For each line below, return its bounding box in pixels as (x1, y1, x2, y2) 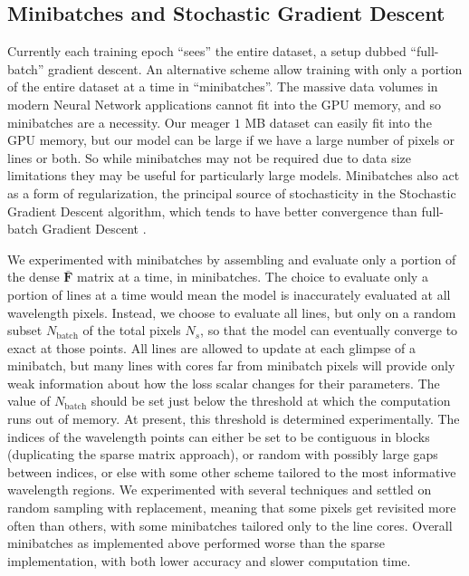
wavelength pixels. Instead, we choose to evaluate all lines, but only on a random (7, 302, 456, 322)
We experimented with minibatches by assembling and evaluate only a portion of (7, 249, 456, 268)
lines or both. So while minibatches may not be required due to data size (7, 148, 412, 167)
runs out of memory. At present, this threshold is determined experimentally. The (7, 409, 460, 428)
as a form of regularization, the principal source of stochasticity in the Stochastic (7, 183, 456, 202)
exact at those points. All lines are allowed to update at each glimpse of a (7, 338, 416, 357)
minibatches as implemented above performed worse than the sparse (7, 533, 386, 552)
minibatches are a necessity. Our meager (7, 112, 231, 131)
